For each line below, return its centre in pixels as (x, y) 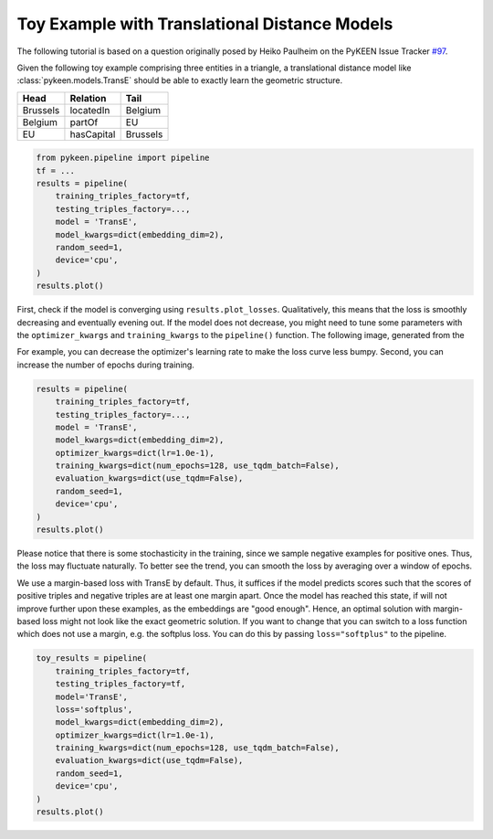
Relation (88, 98)
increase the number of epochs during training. (106, 365)
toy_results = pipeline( (92, 658)
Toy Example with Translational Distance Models (205, 24)
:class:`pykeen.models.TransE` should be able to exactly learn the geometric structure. (179, 80)
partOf (84, 122)
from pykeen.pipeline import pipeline (123, 158)
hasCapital (93, 134)
